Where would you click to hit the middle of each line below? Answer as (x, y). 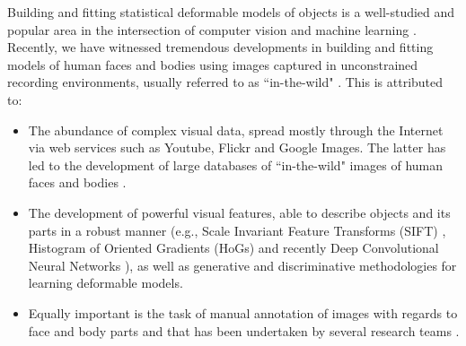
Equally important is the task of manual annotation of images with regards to (243, 312)
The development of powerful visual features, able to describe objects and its (239, 212)
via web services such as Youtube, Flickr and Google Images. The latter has (237, 147)
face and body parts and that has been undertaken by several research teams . (244, 330)
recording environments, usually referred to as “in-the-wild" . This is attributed (225, 82)
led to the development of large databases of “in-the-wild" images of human (236, 164)
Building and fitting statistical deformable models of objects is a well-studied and (231, 12)
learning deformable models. (106, 283)
